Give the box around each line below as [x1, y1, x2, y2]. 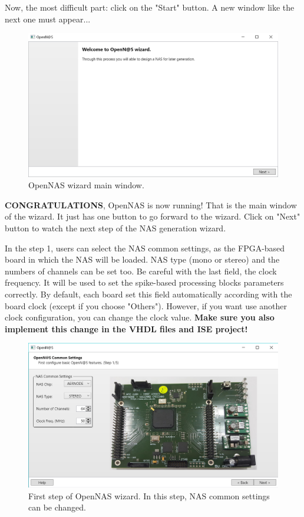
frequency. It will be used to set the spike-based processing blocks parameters [5, 276, 284, 289]
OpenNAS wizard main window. [28, 179, 144, 191]
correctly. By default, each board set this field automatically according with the [5, 288, 292, 300]
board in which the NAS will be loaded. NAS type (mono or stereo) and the [5, 253, 280, 266]
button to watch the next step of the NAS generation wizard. [5, 222, 226, 234]
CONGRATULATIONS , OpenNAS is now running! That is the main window [5, 198, 297, 211]
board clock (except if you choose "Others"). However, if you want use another [5, 299, 288, 312]
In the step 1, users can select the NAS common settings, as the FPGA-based [5, 241, 285, 254]
